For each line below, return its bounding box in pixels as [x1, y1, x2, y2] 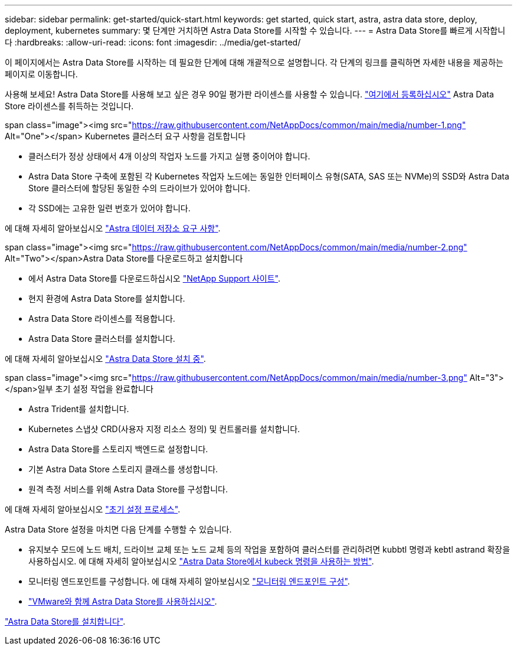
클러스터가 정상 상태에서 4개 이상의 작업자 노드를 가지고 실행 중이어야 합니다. [28, 151, 310, 161]
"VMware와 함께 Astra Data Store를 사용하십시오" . [28, 596, 217, 606]
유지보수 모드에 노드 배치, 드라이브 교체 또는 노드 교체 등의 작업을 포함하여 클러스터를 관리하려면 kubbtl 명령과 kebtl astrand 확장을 [28, 544, 511, 554]
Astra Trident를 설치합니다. [28, 404, 129, 414]
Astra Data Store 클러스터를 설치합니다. [28, 334, 175, 344]
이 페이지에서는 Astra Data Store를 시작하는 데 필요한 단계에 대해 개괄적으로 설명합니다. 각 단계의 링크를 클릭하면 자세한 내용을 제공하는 [5, 57, 503, 67]
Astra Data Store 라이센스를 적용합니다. [28, 313, 175, 324]
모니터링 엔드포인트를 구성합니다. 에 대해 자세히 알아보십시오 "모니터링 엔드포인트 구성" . [28, 576, 350, 586]
